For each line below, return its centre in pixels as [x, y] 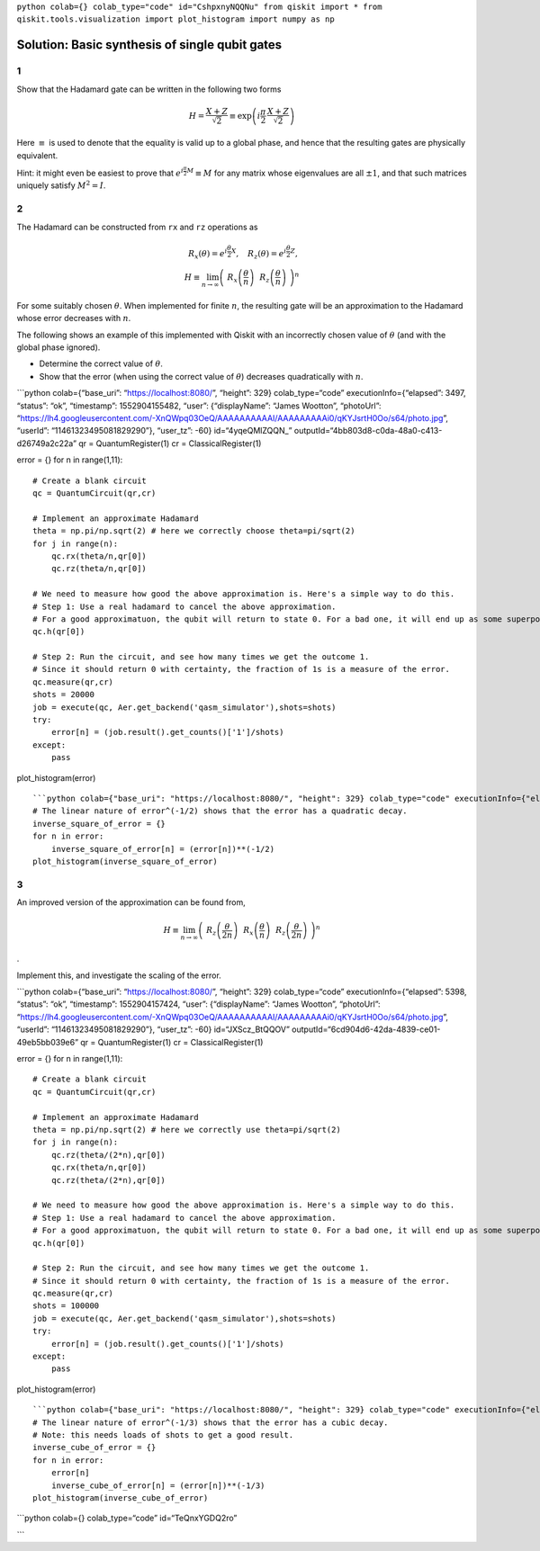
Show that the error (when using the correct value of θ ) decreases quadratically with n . [201, 376]
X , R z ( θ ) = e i [259, 254]
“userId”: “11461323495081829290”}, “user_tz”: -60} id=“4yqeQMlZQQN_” [154, 431]
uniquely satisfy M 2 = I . [61, 185]
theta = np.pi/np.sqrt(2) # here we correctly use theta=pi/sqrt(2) [187, 1130]
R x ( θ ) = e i [207, 254]
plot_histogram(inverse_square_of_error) [125, 861]
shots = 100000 [66, 1306]
